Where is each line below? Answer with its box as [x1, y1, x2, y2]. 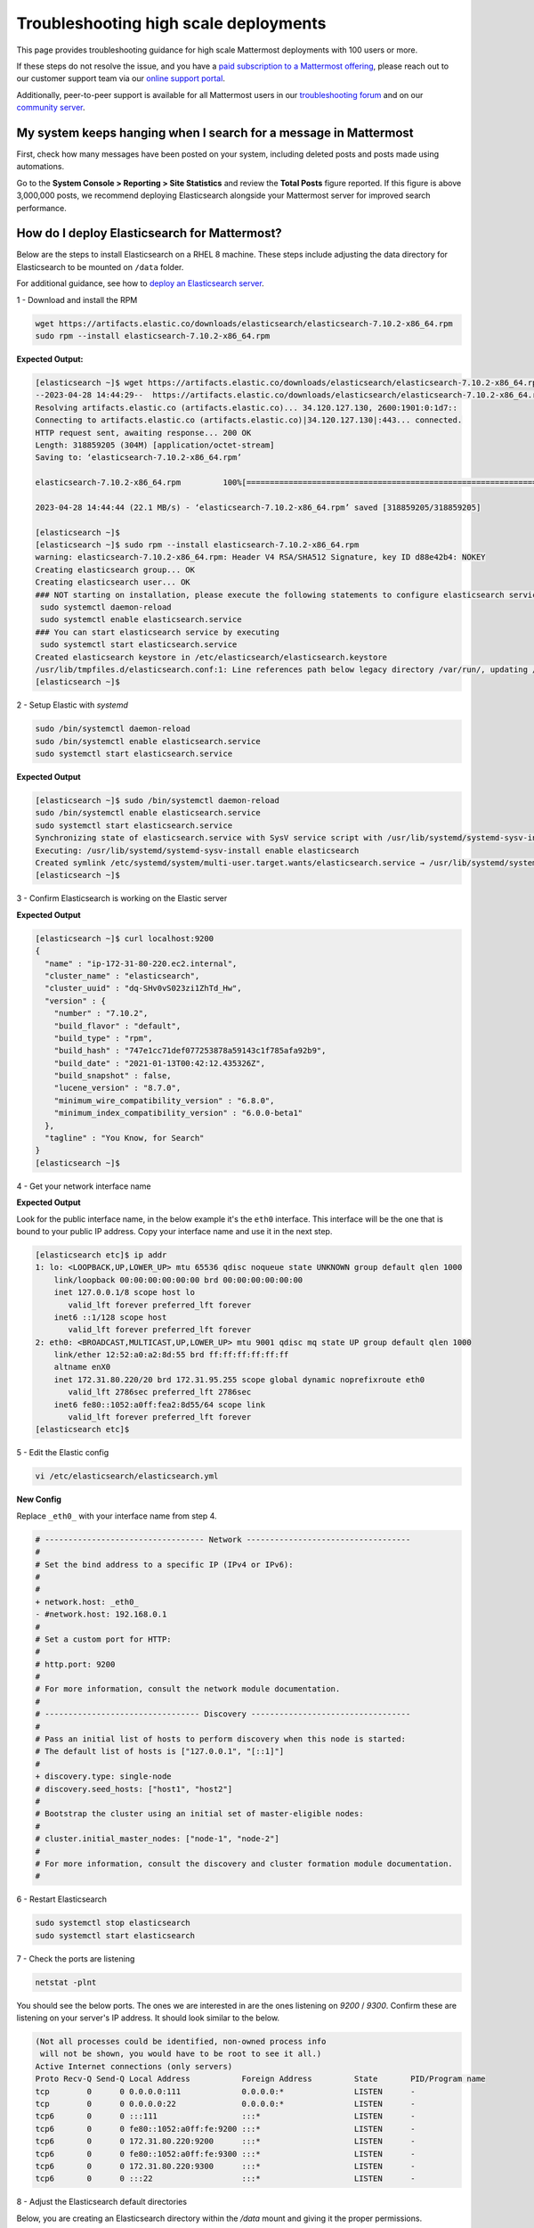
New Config [16, 1494, 62, 1505]
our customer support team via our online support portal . [16, 73, 226, 84]
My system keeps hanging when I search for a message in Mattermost [16, 125, 414, 140]
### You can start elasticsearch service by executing [35, 627, 279, 637]
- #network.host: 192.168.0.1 [35, 1610, 167, 1619]
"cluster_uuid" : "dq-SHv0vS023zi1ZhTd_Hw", [44, 983, 242, 994]
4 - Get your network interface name [16, 1181, 151, 1192]
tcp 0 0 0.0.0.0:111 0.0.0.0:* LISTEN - [35, 2086, 416, 2096]
